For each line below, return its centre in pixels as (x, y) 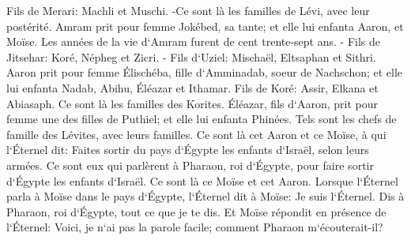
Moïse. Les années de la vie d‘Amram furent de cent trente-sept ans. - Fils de (194, 41)
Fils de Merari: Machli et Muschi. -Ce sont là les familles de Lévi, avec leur (188, 10)
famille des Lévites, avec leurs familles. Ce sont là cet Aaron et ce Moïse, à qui (196, 134)
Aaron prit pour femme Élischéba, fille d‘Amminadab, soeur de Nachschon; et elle (205, 72)
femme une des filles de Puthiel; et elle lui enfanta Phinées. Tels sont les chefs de (202, 119)
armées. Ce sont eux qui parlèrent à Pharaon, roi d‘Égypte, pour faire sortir (190, 165)
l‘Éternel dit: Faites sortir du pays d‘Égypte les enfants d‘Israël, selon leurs (188, 150)
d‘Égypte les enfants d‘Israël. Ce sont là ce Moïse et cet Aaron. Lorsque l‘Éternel (202, 180)
